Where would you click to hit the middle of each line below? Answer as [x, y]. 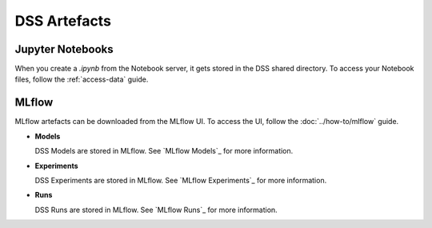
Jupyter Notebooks [64, 49]
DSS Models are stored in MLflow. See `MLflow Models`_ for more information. [164, 151]
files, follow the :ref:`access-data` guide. [82, 79]
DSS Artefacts [63, 21]
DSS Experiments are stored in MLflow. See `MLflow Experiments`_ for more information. [181, 180]
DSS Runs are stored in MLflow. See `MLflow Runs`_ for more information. [156, 210]
